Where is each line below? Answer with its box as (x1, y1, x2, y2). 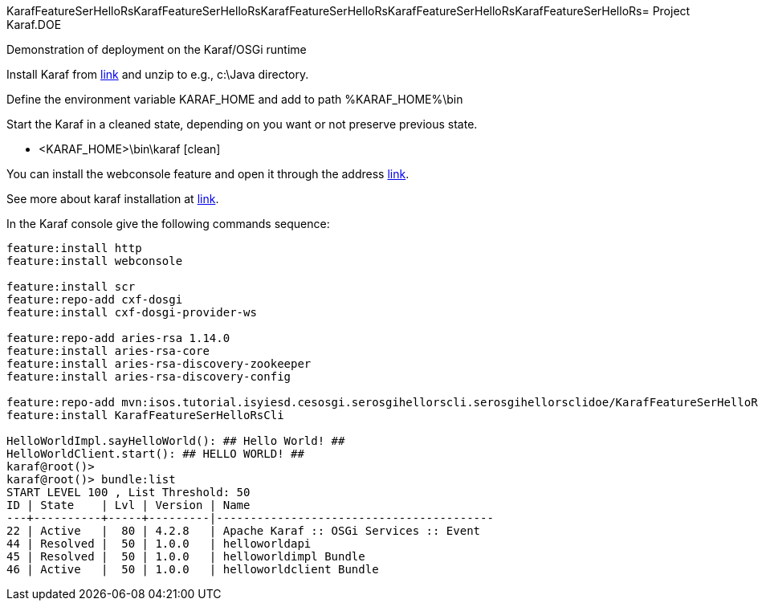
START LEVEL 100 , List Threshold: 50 (6, 486, 251, 499)
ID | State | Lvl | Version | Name (6, 499, 251, 511)
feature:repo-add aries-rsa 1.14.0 (6, 332, 230, 344)
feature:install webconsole (6, 255, 183, 267)
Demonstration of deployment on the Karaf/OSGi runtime (6, 43, 307, 56)
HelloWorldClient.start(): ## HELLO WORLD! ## (6, 447, 304, 460)
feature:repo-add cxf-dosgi (6, 293, 183, 306)
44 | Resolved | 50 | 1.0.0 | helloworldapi (6, 537, 312, 550)
